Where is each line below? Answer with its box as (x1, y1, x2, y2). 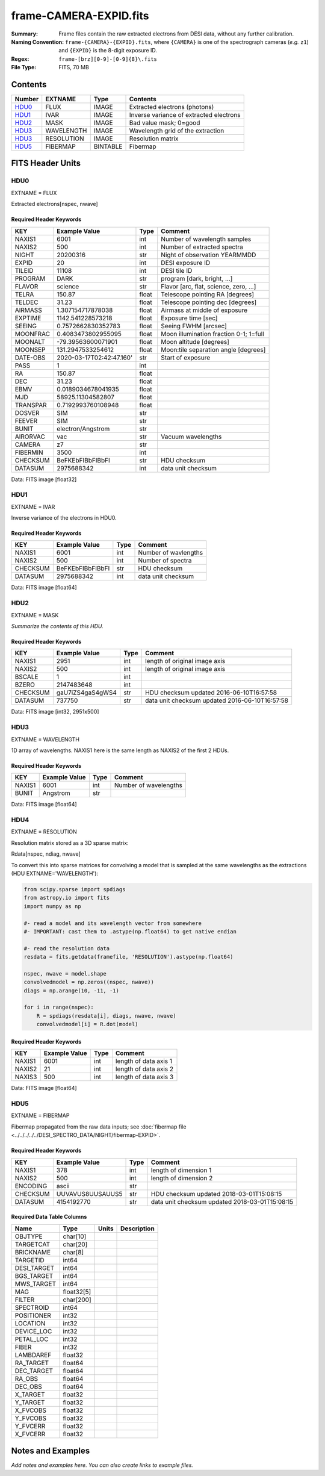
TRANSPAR (14, 400, 48, 409)
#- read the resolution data (23, 945, 110, 951)
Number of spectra (138, 556, 192, 565)
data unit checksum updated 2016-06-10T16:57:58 (145, 696, 289, 705)
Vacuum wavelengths (160, 432, 222, 441)
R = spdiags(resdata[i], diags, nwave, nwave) (36, 1012, 177, 1019)
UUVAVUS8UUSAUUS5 (56, 1189, 123, 1198)
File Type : (11, 64, 37, 71)
